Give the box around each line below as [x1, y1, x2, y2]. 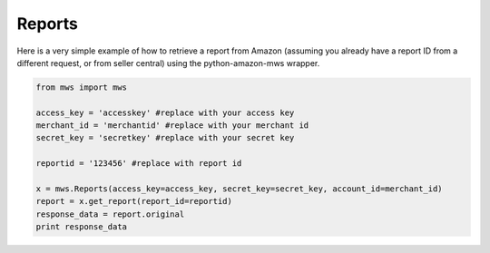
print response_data [35, 222, 127, 232]
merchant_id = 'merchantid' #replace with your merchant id [35, 121, 309, 131]
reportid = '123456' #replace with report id [35, 159, 242, 169]
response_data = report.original [35, 209, 185, 219]
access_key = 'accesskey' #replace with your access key [35, 107, 295, 118]
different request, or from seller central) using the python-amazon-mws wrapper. [16, 57, 320, 68]
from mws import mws [35, 82, 127, 92]
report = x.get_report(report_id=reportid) [35, 196, 233, 207]
